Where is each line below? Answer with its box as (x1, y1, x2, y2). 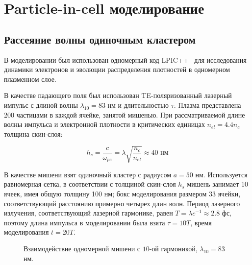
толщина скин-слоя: (4, 128, 63, 139)
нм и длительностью (107, 99, 169, 110)
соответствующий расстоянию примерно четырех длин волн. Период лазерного (4, 198, 240, 208)
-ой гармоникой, (149, 243, 198, 254)
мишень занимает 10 (187, 179, 248, 189)
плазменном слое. (4, 73, 56, 84)
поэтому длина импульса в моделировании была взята (4, 217, 165, 227)
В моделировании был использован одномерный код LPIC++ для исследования (4, 54, 247, 65)
